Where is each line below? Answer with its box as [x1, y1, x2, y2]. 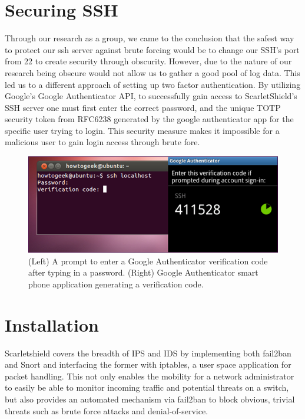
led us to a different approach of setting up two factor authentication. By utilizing [5, 78, 301, 90]
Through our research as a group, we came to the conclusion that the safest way [5, 32, 294, 44]
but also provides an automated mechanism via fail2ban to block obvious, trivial [5, 393, 295, 405]
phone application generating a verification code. [28, 277, 204, 290]
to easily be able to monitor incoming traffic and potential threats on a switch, [5, 381, 289, 394]
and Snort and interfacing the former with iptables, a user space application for [5, 358, 291, 371]
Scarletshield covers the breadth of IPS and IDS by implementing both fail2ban [5, 346, 291, 359]
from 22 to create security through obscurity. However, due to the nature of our [5, 55, 292, 67]
